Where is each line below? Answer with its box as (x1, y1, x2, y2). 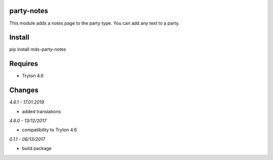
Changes (9, 86, 39, 95)
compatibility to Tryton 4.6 (22, 127, 77, 133)
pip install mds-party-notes (9, 46, 66, 52)
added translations (22, 108, 61, 114)
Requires (9, 59, 38, 68)
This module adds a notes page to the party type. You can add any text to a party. (9, 20, 180, 26)
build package (22, 145, 52, 151)
